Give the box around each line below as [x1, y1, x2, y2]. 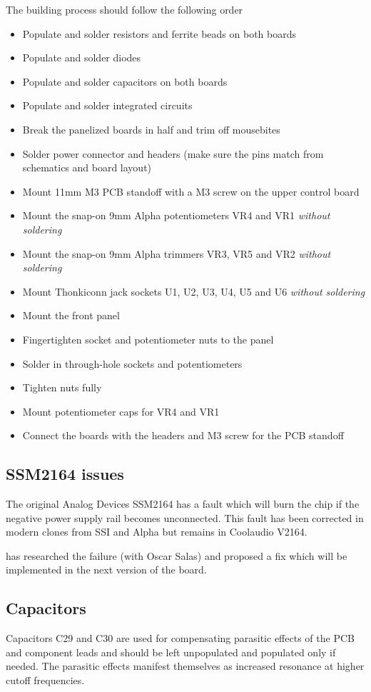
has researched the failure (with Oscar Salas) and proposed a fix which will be [6, 548, 347, 563]
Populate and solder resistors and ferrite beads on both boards [22, 26, 297, 41]
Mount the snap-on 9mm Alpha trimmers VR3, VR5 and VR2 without [22, 246, 331, 261]
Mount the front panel [22, 308, 120, 323]
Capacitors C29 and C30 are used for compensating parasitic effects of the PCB [6, 631, 355, 646]
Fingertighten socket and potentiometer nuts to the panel [22, 331, 274, 346]
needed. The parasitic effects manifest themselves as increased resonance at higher [6, 658, 365, 673]
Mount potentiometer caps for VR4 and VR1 [22, 403, 220, 418]
